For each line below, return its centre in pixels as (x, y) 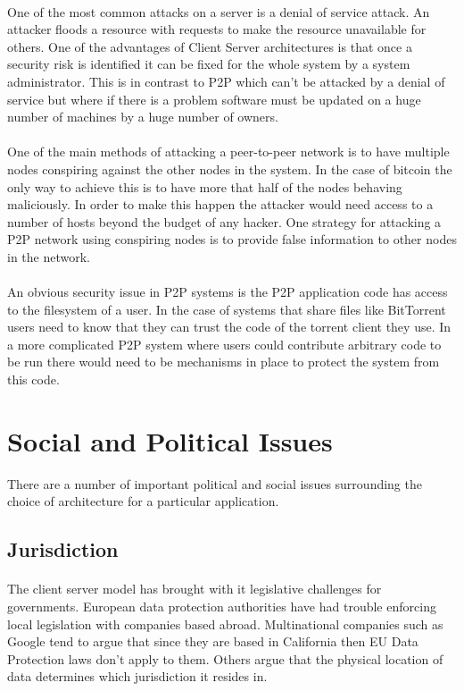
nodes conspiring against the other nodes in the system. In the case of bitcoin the (230, 169)
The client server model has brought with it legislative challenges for (195, 589)
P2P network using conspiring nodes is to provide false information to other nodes (232, 239)
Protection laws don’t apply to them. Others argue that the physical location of (225, 658)
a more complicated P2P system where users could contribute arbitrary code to (224, 344)
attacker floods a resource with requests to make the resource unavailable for (217, 29)
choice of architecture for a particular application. (143, 501)
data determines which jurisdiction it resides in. (137, 676)
